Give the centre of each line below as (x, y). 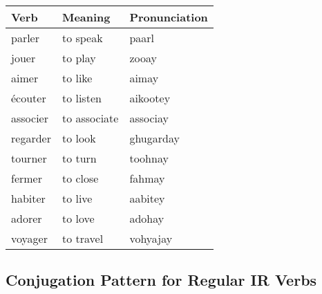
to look (79, 138)
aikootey (150, 98)
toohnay (149, 158)
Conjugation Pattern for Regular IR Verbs (161, 280)
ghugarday (154, 138)
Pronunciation (169, 17)
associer (30, 118)
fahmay (147, 178)
